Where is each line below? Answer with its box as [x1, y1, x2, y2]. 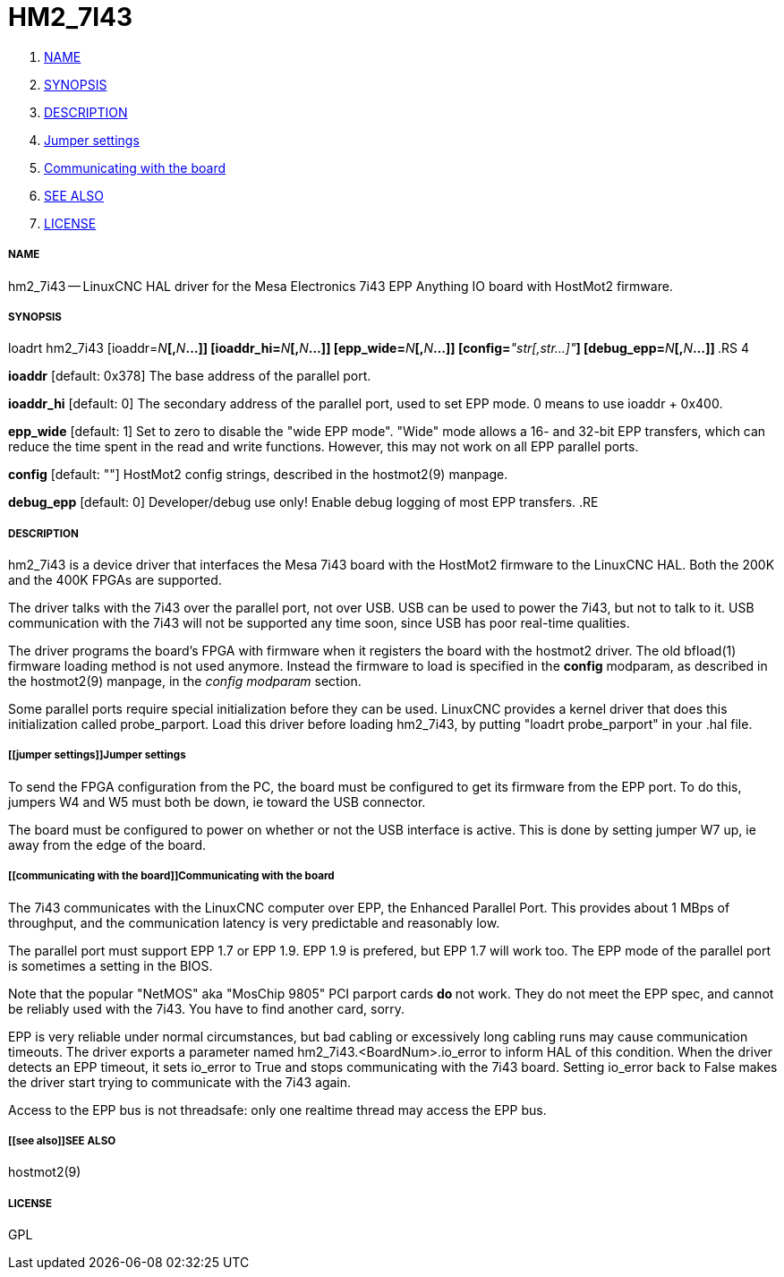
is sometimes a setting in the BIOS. [8, 957, 213, 973]
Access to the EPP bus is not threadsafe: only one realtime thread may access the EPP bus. [8, 1101, 547, 1118]
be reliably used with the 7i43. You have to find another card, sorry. [8, 1000, 405, 1016]
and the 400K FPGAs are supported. [8, 572, 222, 588]
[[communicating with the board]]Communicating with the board [8, 870, 335, 883]
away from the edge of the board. [8, 836, 207, 853]
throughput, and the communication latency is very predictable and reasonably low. [8, 914, 500, 930]
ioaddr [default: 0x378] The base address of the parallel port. [8, 368, 371, 384]
